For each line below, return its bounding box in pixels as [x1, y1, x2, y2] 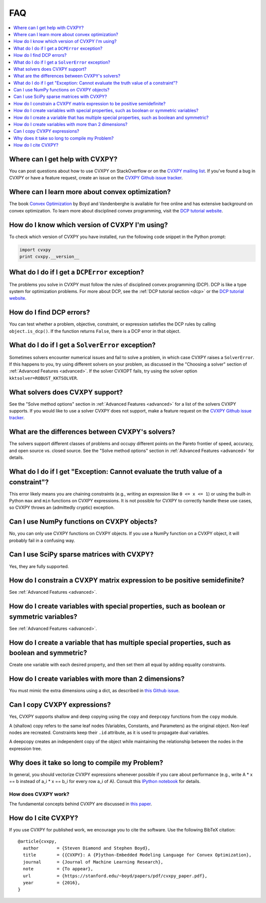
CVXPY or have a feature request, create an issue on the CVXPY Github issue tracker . [9, 175, 183, 181]
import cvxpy [19, 247, 51, 252]
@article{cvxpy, [18, 838, 57, 844]
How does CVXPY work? [9, 790, 70, 797]
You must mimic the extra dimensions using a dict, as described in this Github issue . [9, 688, 180, 694]
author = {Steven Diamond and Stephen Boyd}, [23, 845, 150, 851]
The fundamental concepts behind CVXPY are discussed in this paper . [9, 801, 152, 807]
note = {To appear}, [23, 866, 94, 872]
